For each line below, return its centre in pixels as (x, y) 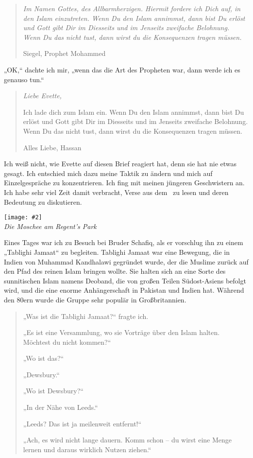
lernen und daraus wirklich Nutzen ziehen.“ (87, 449)
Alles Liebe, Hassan (52, 147)
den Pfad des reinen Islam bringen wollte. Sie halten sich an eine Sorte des (115, 271)
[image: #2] (23, 218)
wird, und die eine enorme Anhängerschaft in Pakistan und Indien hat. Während (124, 290)
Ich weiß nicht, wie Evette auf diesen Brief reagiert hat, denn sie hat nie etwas (120, 164)
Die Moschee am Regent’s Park (50, 226)
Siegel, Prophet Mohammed (64, 53)
